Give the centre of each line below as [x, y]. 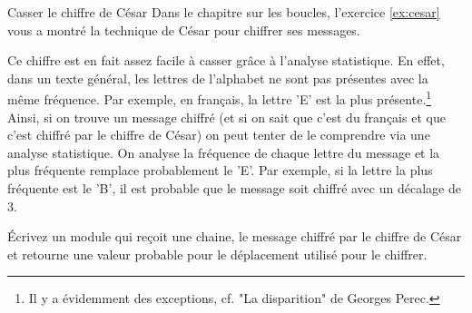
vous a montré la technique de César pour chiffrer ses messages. [184, 29]
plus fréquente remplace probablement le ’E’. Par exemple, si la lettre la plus [220, 170]
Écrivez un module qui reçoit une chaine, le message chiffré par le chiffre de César [235, 236]
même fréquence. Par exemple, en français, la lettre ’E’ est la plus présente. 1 [220, 98]
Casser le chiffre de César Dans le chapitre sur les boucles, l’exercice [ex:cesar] [224, 12]
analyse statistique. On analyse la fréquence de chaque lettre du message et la [224, 152]
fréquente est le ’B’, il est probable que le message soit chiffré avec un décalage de [234, 188]
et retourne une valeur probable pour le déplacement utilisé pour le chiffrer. [217, 254]
